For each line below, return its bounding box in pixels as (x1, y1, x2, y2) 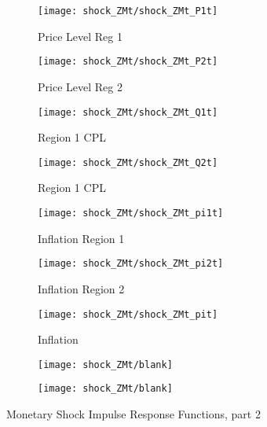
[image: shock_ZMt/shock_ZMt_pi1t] (38, 208, 224, 219)
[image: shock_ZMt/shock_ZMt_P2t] (38, 56, 218, 68)
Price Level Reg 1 (38, 28, 123, 44)
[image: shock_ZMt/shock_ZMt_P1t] (38, 6, 218, 17)
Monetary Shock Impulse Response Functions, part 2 (6, 406, 261, 422)
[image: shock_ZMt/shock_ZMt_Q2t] (38, 156, 218, 168)
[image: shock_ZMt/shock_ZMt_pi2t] (38, 258, 224, 270)
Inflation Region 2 (38, 280, 125, 296)
